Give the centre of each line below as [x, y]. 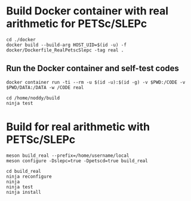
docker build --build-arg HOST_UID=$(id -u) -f [67, 45]
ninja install [24, 192]
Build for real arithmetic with [78, 127]
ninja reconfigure [29, 176]
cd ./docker [21, 39]
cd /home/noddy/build [33, 98]
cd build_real [24, 171]
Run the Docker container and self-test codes [93, 68]
